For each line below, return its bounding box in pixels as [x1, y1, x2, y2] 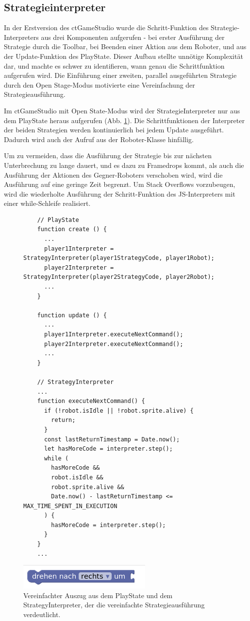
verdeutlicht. [23, 609, 61, 620]
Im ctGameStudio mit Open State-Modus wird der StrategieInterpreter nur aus [4, 105, 240, 115]
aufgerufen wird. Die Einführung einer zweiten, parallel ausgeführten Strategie [4, 70, 237, 80]
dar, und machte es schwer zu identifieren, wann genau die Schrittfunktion [4, 60, 225, 71]
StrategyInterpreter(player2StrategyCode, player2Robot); [23, 274, 215, 281]
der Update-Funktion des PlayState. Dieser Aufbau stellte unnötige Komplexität [4, 51, 243, 61]
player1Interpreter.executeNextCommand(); [44, 331, 183, 338]
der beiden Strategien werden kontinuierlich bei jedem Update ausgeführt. [4, 125, 224, 135]
